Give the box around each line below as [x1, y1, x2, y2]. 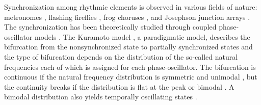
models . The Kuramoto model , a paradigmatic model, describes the [35, 31, 250, 42]
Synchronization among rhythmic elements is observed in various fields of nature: [4, 2, 257, 12]
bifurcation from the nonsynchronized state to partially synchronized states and [4, 41, 253, 52]
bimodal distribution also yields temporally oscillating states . [4, 91, 197, 102]
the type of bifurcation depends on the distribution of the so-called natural [4, 51, 238, 62]
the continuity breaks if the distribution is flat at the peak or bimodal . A [4, 81, 234, 92]
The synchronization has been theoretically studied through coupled [4, 21, 217, 32]
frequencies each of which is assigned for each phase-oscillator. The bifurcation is [4, 61, 256, 72]
